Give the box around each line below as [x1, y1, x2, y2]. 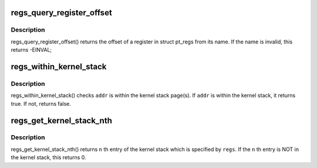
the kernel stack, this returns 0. [11, 154, 86, 161]
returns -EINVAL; [11, 46, 52, 53]
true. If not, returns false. [11, 100, 72, 107]
